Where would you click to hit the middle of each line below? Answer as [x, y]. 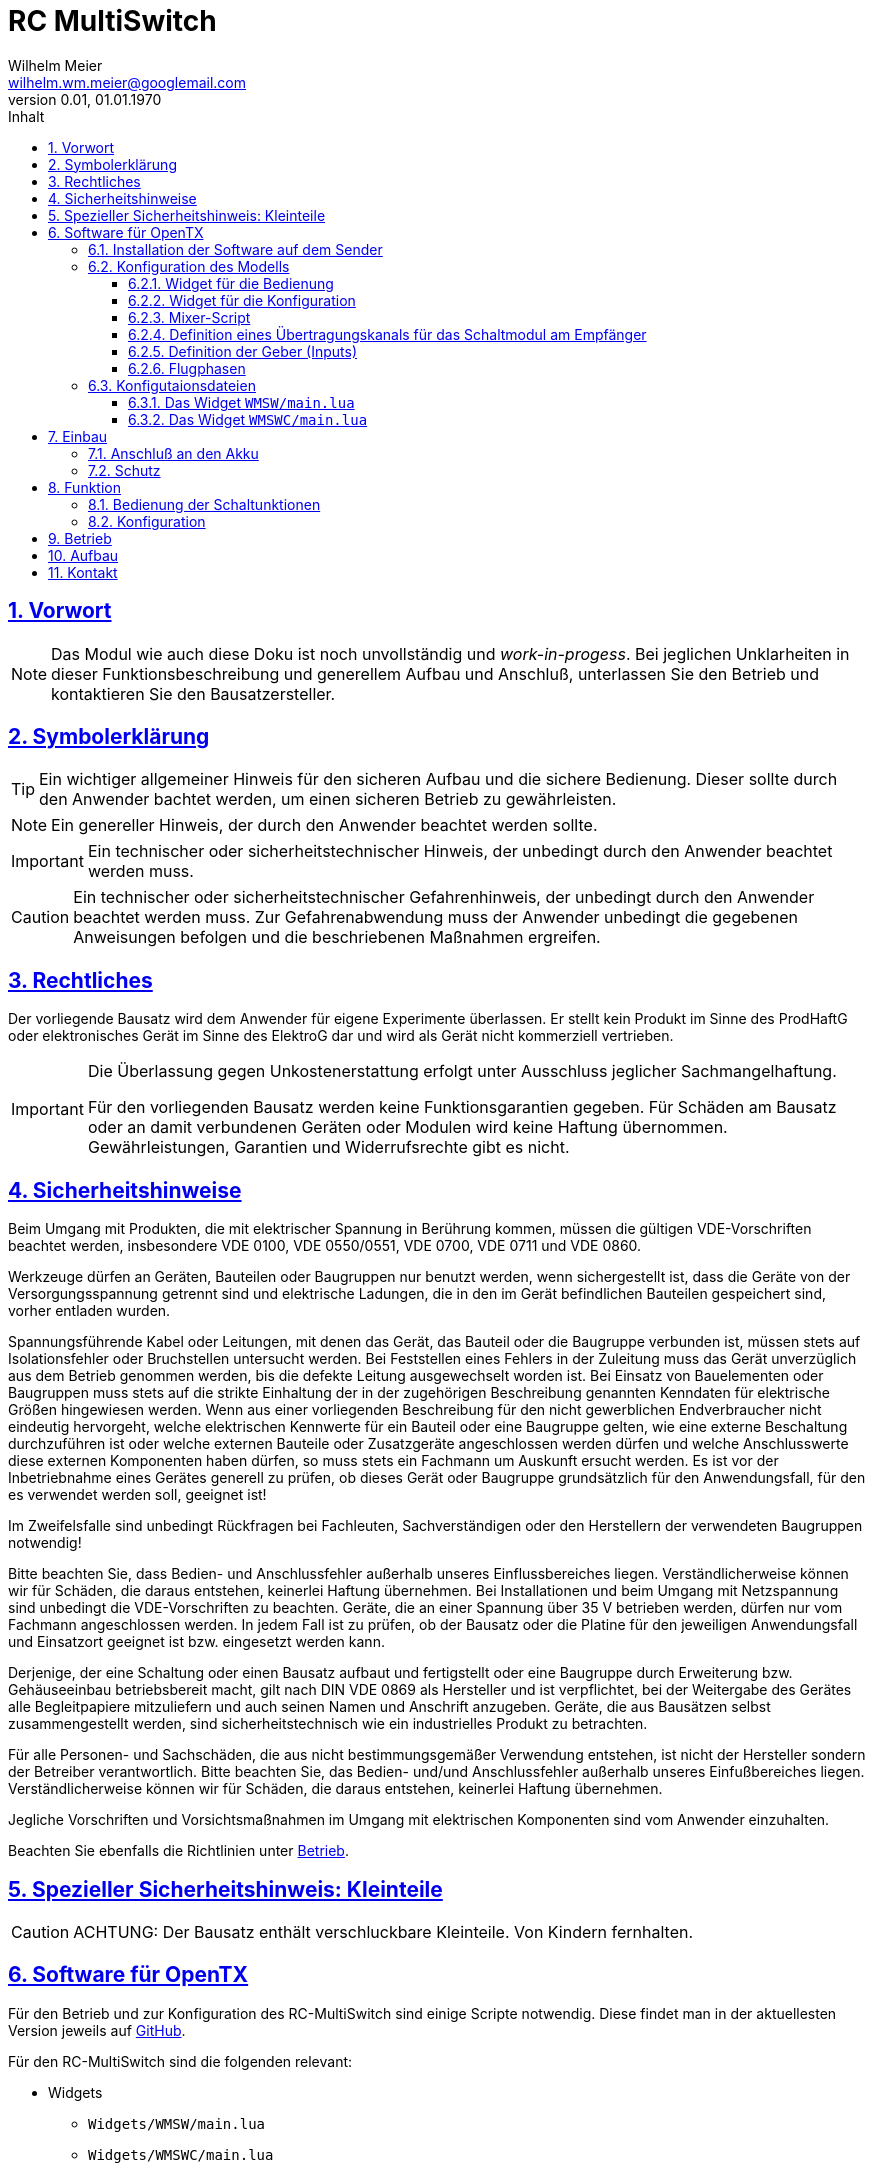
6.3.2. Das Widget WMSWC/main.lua [248, 419]
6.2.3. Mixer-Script [189, 317]
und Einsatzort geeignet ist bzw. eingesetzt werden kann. [196, 1642]
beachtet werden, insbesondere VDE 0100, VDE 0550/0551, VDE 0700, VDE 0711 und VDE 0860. [325, 1246]
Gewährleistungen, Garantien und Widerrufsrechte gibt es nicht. [328, 1147]
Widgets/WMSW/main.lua [177, 2123]
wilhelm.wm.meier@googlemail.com [127, 82]
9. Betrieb [80, 538]
